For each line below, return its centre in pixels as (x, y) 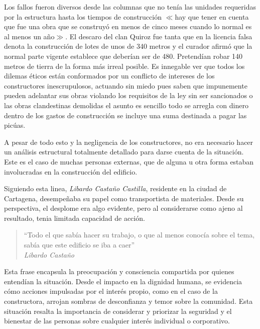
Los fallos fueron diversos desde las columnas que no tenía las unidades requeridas (130, 7)
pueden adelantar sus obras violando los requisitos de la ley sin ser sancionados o (128, 95)
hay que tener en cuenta (212, 16)
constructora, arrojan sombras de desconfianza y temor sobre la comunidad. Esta (128, 301)
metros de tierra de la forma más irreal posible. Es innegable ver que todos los (124, 66)
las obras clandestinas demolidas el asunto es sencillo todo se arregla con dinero (126, 105)
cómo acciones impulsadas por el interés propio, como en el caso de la (111, 291)
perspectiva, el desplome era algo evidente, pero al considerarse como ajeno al (123, 208)
